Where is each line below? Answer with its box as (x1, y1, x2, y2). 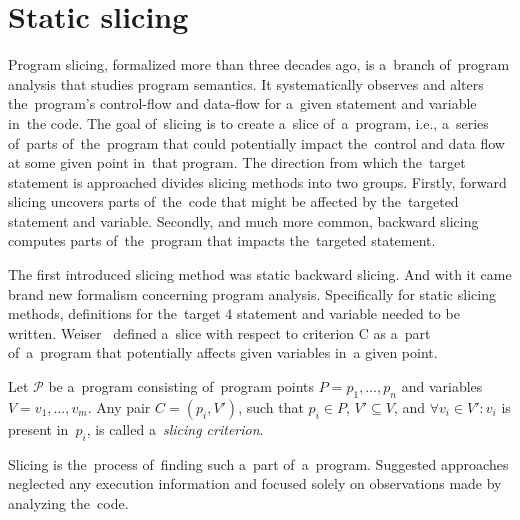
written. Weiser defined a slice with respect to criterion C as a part (8, 322, 431, 343)
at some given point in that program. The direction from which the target (8, 152, 466, 173)
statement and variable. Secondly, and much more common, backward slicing (8, 210, 479, 231)
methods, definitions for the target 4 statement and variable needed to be (8, 303, 460, 324)
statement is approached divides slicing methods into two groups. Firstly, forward (8, 171, 507, 192)
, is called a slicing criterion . (86, 418, 264, 439)
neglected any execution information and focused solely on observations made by (8, 473, 502, 494)
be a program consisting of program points (48, 376, 315, 397)
